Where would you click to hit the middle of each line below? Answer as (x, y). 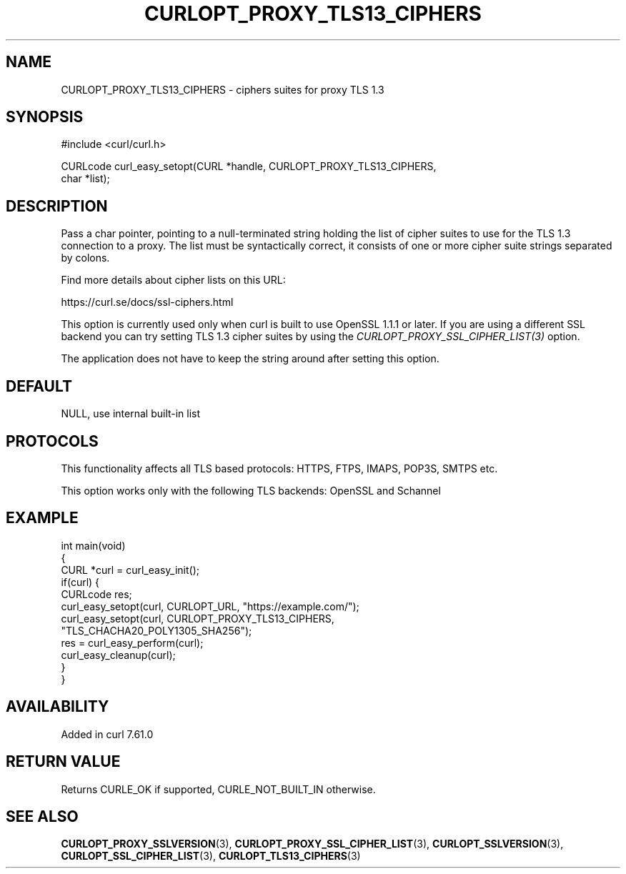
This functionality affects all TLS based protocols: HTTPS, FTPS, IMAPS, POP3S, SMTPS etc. (279, 468)
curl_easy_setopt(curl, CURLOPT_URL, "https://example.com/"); (210, 606)
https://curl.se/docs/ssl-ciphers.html (147, 302)
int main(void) (93, 545)
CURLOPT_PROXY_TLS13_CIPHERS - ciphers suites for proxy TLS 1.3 (223, 89)
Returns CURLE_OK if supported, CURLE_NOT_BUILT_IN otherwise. (218, 789)
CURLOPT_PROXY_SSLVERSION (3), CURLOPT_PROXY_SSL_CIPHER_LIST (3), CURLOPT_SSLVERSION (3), (312, 844)
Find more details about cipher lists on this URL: (173, 280)
